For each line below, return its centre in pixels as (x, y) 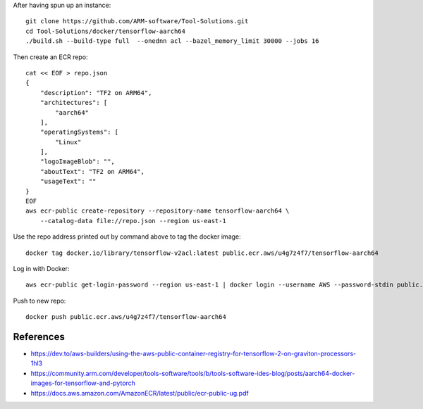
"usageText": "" (68, 182)
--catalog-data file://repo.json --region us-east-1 (133, 221)
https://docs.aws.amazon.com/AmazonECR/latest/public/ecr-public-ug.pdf (140, 393)
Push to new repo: (39, 301)
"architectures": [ (74, 103)
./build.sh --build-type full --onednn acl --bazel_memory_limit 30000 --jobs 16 (172, 41)
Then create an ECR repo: (50, 57)
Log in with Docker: (41, 268)
